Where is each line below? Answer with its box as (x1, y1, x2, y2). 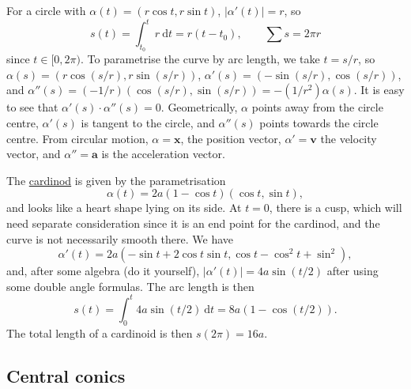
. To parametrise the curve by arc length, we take (81, 51, 320, 67)
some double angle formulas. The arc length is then (6, 278, 255, 294)
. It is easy (353, 81, 405, 98)
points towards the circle (259, 115, 379, 131)
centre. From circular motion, (6, 130, 149, 146)
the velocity (320, 130, 377, 146)
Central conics (6, 363, 126, 387)
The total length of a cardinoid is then (6, 324, 193, 341)
